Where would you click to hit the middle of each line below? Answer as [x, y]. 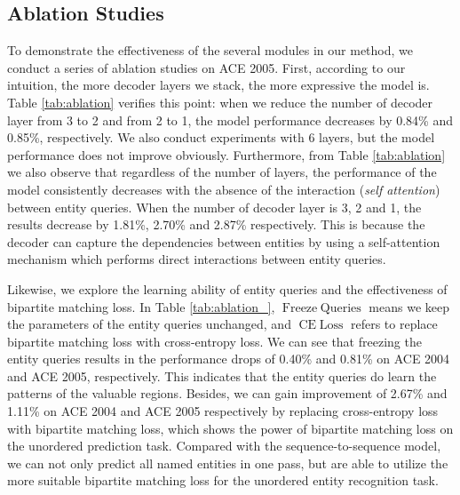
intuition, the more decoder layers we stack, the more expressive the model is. [218, 85]
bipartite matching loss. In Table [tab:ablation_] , [141, 306]
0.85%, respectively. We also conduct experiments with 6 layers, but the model [221, 137]
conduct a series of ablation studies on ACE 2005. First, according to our [206, 67]
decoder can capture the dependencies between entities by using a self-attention [224, 241]
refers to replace [394, 324]
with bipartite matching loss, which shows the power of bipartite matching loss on [230, 428]
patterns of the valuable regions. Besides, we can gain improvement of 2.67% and [227, 393]
